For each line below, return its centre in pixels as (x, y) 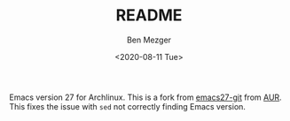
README (149, 15)
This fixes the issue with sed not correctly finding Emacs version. (128, 106)
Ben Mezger (149, 40)
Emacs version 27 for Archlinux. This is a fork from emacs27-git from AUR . (145, 97)
